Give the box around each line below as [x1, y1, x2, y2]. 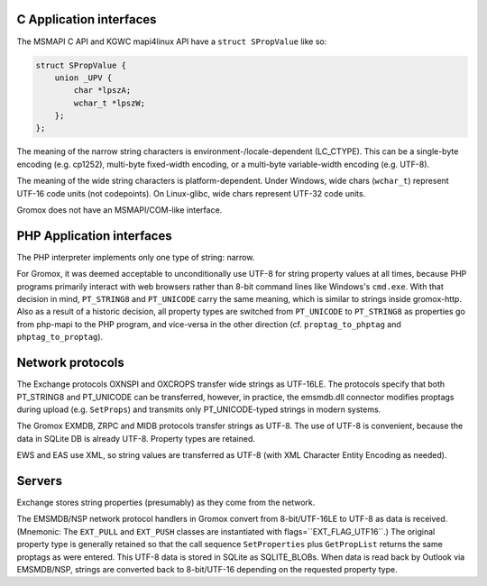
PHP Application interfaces [16, 228, 172, 243]
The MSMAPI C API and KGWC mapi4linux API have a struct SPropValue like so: [16, 36, 327, 47]
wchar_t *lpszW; [73, 97, 146, 108]
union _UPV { [54, 72, 113, 83]
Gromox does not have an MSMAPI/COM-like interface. [16, 205, 223, 215]
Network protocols [16, 355, 125, 371]
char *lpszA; [73, 86, 132, 96]
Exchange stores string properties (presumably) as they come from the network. [16, 497, 316, 508]
